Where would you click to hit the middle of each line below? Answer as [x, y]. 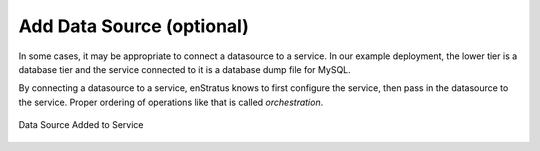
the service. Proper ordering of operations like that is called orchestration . [171, 102]
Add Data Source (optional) [133, 26]
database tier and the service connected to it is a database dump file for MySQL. [185, 69]
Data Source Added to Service [81, 125]
